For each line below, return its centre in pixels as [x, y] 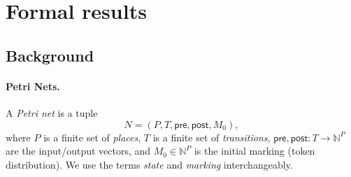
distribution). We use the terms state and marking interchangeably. [149, 164]
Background [50, 55]
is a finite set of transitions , [212, 137]
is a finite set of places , [92, 137]
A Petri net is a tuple [52, 112]
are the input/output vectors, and [78, 151]
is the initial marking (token [255, 151]
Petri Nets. [33, 86]
